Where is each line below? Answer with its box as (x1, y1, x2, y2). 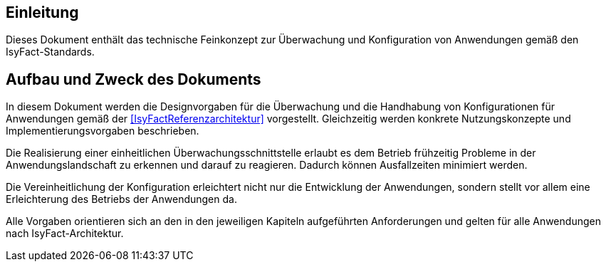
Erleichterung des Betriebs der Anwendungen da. (6, 193, 237, 206)
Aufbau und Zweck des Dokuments (6, 70, 261, 88)
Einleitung (6, 4, 79, 21)
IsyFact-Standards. (6, 46, 95, 58)
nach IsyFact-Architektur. (6, 227, 124, 240)
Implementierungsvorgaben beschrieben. (6, 125, 199, 137)
